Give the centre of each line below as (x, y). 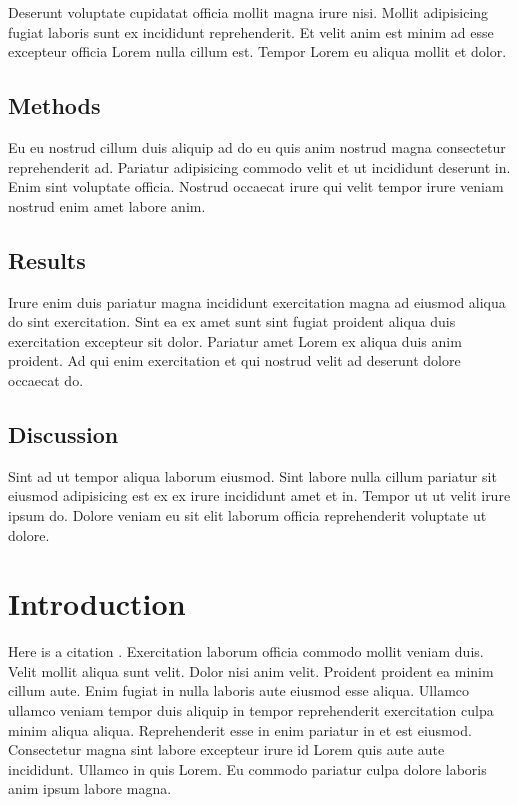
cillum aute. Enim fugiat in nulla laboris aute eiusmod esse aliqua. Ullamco (239, 690)
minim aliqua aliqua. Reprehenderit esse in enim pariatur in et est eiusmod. (240, 729)
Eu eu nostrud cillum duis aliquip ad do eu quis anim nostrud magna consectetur (257, 146)
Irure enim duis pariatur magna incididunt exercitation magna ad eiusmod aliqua (257, 301)
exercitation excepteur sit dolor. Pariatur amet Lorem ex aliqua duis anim (235, 340)
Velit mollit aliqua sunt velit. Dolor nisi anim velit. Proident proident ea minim (251, 670)
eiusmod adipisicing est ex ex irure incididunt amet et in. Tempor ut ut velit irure (259, 495)
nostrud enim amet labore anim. (107, 205)
